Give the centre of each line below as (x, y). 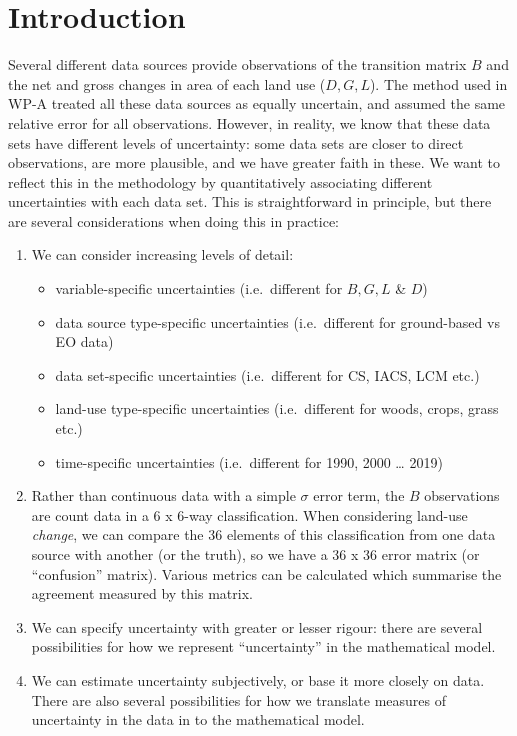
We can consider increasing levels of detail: (162, 254)
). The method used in (438, 83)
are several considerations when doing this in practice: (174, 220)
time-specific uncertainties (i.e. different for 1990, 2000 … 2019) (249, 461)
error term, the (359, 495)
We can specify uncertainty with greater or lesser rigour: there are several (257, 626)
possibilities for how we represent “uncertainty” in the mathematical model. (263, 646)
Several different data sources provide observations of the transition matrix (237, 64)
